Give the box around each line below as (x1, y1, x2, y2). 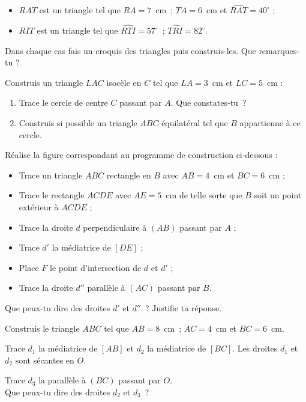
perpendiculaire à (83, 221, 147, 233)
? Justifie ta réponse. (145, 301, 222, 314)
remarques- (259, 44, 299, 56)
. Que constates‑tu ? (170, 96, 247, 109)
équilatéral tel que (161, 117, 228, 129)
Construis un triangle (5, 76, 83, 88)
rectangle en (106, 168, 151, 181)
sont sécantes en (15, 353, 74, 366)
